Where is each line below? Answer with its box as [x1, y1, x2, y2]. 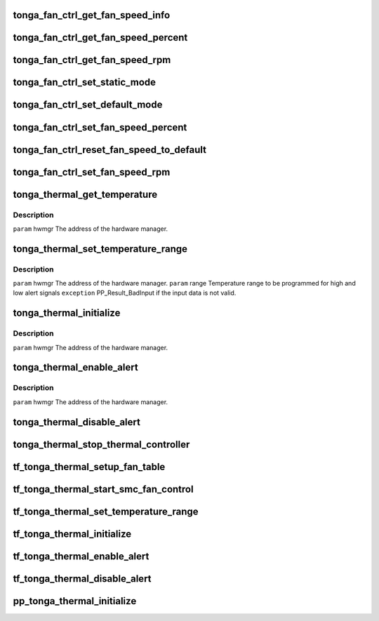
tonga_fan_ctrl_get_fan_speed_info [13, 9, 171, 21]
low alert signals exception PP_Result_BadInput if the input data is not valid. [13, 288, 237, 298]
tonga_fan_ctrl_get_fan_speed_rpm [13, 54, 171, 66]
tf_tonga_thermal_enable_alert [13, 550, 149, 562]
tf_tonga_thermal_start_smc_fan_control [13, 483, 194, 495]
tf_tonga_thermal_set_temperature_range [13, 505, 199, 517]
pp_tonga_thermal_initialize [13, 595, 137, 607]
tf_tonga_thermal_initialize [13, 528, 132, 540]
